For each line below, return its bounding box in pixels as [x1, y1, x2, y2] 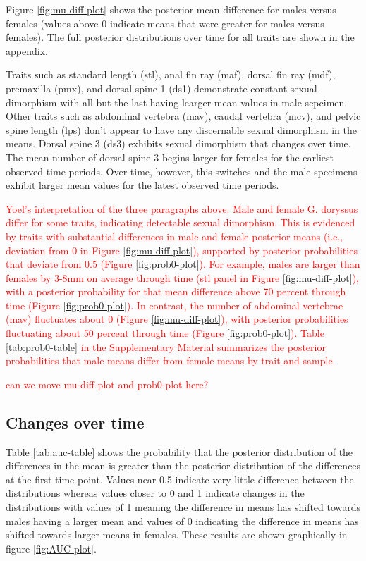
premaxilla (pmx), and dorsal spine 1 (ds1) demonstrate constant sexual [6, 80, 317, 95]
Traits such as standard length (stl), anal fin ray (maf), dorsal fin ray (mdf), [6, 67, 336, 82]
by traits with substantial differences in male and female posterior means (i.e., [6, 228, 343, 243]
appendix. [6, 43, 48, 58]
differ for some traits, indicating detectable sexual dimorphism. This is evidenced [6, 215, 355, 230]
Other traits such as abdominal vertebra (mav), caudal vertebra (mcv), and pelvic [6, 109, 361, 123]
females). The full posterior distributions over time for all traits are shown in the [6, 30, 355, 44]
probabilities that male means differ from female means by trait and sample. [6, 353, 336, 368]
